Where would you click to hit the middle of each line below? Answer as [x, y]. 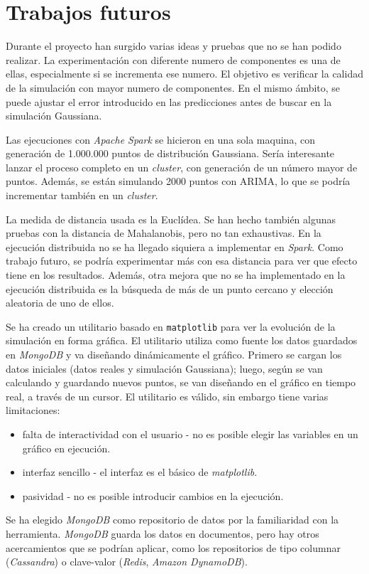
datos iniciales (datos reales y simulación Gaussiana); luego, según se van [164, 368]
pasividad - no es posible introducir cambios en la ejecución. [153, 495]
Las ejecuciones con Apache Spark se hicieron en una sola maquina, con [160, 139]
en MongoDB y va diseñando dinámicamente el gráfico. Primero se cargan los [174, 355]
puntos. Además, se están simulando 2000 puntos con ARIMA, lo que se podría [178, 181]
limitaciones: [33, 410]
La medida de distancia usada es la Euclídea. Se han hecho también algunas [171, 219]
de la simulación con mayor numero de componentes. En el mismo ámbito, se [173, 87]
